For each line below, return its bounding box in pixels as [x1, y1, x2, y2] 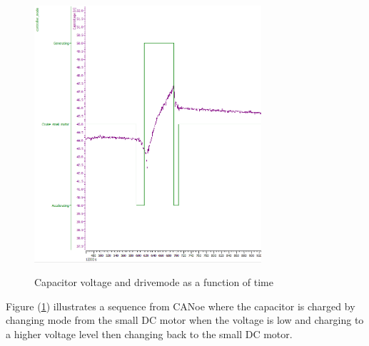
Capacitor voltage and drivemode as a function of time [34, 275, 273, 290]
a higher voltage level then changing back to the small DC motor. [6, 326, 293, 341]
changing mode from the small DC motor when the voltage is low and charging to [6, 312, 364, 327]
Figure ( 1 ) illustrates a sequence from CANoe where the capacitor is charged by [6, 298, 355, 313]
